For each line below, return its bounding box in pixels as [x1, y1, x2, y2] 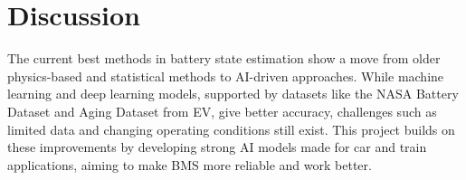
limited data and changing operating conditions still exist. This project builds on [7, 119, 455, 138]
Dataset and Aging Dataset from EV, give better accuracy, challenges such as [7, 101, 437, 120]
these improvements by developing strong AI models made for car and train [7, 137, 427, 156]
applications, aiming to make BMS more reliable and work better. [7, 155, 372, 174]
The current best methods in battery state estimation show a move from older [7, 49, 441, 68]
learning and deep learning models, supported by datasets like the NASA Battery [7, 84, 459, 103]
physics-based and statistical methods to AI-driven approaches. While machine [7, 66, 444, 85]
